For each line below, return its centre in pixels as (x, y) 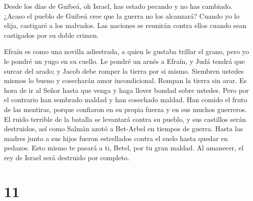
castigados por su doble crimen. (51, 35)
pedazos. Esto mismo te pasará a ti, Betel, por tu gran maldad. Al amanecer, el (124, 148)
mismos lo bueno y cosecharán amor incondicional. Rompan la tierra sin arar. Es (126, 80)
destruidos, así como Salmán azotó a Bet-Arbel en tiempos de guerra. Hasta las (124, 129)
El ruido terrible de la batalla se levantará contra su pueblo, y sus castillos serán (125, 119)
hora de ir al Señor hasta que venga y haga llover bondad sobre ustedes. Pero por (126, 90)
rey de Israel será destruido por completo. (67, 157)
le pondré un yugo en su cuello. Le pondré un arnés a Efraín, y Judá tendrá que (125, 61)
